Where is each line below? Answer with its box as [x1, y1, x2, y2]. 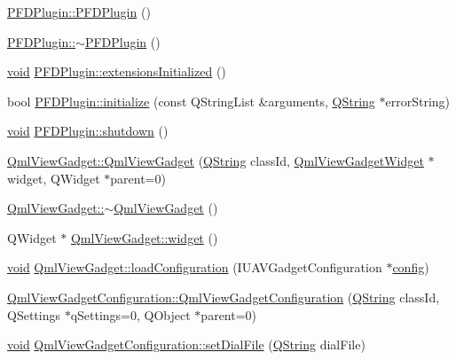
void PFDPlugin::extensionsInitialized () [7, 62, 226, 81]
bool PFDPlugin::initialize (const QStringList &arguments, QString [7, 91, 375, 110]
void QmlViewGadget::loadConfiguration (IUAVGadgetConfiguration [7, 258, 382, 277]
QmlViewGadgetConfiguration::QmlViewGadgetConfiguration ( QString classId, [7, 287, 440, 306]
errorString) [385, 91, 451, 110]
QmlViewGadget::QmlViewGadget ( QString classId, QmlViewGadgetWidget [7, 151, 424, 169]
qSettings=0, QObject [70, 305, 191, 324]
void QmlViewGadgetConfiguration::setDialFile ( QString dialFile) [7, 335, 366, 354]
